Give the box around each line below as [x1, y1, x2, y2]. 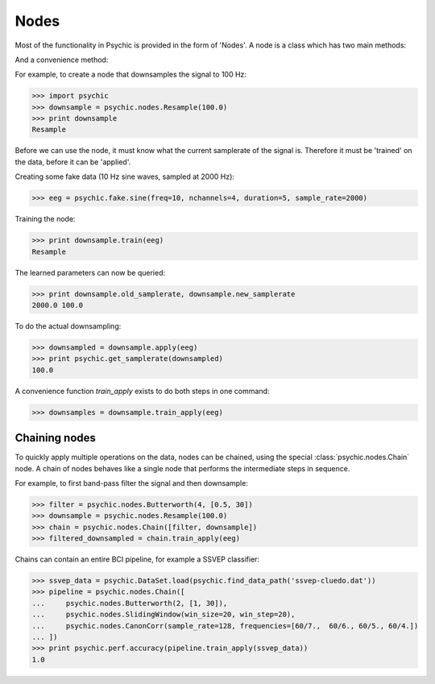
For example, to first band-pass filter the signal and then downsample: [14, 478, 249, 487]
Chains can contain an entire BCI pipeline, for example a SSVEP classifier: [14, 554, 260, 564]
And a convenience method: [14, 55, 109, 64]
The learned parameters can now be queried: [14, 267, 165, 277]
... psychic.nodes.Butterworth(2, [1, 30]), [31, 599, 228, 607]
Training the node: [14, 214, 76, 224]
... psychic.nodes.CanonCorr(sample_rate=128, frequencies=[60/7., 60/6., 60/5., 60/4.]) [31, 621, 419, 630]
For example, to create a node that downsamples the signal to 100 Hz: [14, 69, 247, 80]
